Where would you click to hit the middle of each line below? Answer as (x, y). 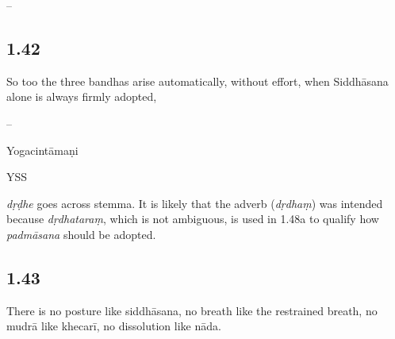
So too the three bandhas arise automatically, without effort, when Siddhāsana (197, 81)
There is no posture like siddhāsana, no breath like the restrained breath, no (192, 310)
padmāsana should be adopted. (81, 234)
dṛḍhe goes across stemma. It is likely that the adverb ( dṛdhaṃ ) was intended (195, 203)
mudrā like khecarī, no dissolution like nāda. (114, 326)
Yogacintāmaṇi (42, 150)
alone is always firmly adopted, (82, 96)
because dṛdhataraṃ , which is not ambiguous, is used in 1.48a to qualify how (193, 219)
